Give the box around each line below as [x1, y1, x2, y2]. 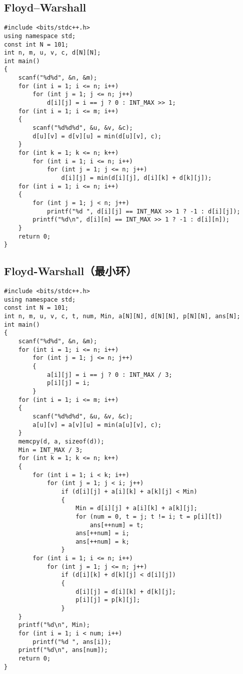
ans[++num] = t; [89, 521, 144, 529]
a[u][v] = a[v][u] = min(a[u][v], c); [32, 421, 161, 428]
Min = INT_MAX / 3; [18, 446, 83, 454]
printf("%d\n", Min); [18, 621, 90, 629]
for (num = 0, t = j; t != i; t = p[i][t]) [75, 513, 222, 520]
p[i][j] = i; [46, 379, 90, 387]
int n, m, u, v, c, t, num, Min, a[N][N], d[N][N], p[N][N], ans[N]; [4, 313, 240, 320]
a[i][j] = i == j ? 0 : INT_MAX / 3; [46, 371, 172, 378]
